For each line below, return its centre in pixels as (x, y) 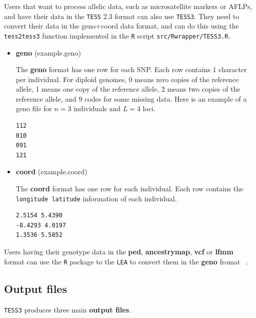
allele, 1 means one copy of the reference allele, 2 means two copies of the (128, 89)
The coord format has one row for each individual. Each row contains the (129, 189)
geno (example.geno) (48, 52)
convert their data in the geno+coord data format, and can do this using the (121, 26)
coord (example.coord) (51, 172)
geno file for (34, 108)
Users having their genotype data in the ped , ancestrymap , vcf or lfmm (119, 252)
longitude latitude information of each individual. (96, 198)
